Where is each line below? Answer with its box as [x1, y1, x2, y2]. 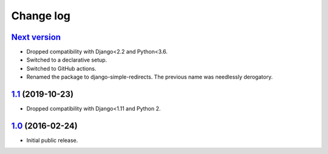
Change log [11, 9, 71, 22]
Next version [11, 32, 61, 42]
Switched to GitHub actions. [26, 65, 97, 72]
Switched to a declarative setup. [26, 56, 108, 63]
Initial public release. [26, 136, 78, 144]
